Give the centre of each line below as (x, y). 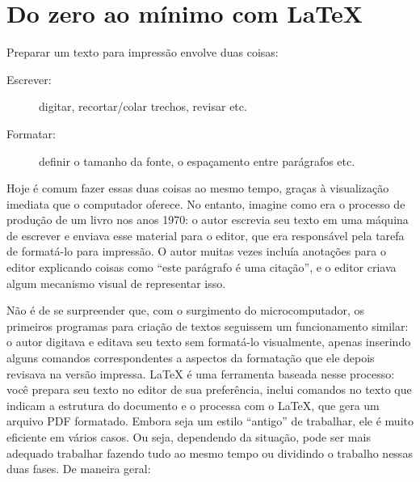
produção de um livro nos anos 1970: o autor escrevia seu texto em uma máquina (208, 220)
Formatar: (31, 133)
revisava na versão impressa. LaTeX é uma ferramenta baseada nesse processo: (201, 373)
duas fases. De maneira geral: (79, 469)
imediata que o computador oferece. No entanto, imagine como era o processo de (206, 203)
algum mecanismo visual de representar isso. (116, 283)
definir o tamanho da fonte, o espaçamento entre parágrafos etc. (197, 161)
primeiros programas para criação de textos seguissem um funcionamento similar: (208, 326)
